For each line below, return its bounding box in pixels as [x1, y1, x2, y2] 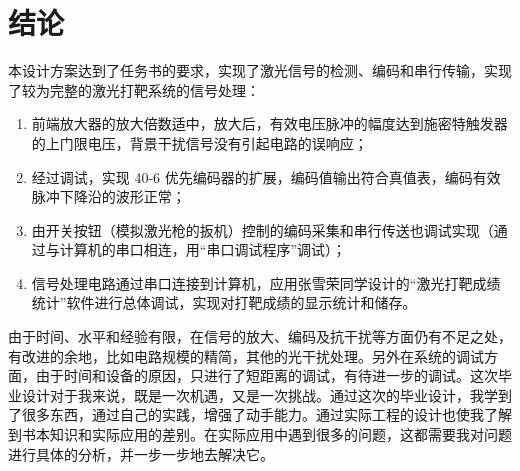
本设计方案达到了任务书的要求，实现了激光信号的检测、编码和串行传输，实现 [8, 60, 512, 81]
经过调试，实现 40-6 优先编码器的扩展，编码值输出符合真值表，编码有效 [31, 166, 501, 187]
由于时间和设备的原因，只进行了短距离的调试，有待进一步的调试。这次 [35, 365, 498, 386]
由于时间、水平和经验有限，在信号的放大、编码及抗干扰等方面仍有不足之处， [8, 326, 512, 347]
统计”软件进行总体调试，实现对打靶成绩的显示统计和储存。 [31, 292, 417, 313]
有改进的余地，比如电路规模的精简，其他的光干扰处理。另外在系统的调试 [8, 345, 484, 366]
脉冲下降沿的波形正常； [31, 186, 186, 207]
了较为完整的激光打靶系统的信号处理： [8, 79, 260, 100]
